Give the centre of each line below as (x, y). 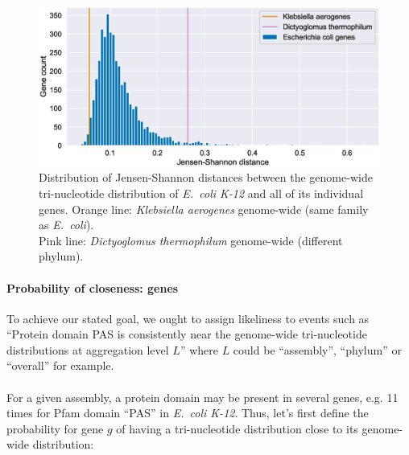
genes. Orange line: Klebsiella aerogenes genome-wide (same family (204, 209)
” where (199, 349)
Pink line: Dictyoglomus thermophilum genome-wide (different (191, 240)
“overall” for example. (60, 365)
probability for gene (55, 428)
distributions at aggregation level (88, 349)
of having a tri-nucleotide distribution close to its (237, 428)
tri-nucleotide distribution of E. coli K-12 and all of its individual (201, 193)
